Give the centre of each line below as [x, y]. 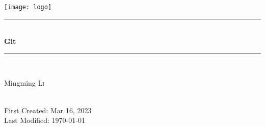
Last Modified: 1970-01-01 [45, 120]
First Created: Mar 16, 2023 [48, 110]
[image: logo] [28, 7]
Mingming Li [24, 83]
